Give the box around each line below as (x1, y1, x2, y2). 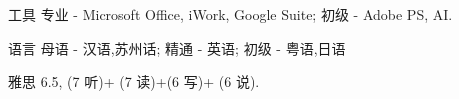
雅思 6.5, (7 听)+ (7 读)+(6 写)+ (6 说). (8, 71, 260, 92)
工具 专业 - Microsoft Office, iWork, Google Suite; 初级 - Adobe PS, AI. (8, 4, 453, 24)
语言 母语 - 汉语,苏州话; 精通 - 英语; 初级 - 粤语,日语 (8, 37, 346, 58)
